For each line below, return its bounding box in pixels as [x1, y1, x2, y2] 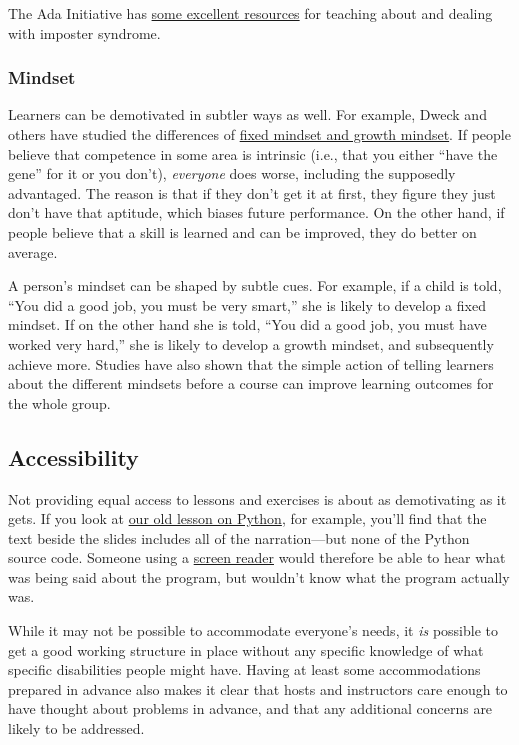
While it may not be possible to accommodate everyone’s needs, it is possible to [8, 620, 498, 641]
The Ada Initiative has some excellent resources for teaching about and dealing [8, 3, 493, 23]
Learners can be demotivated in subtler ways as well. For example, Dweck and [8, 104, 487, 125]
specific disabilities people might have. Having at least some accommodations [8, 659, 481, 680]
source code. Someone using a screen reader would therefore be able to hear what [8, 547, 506, 568]
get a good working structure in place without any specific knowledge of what [8, 639, 484, 660]
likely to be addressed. [8, 718, 145, 739]
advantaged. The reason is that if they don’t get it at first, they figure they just [8, 182, 496, 203]
